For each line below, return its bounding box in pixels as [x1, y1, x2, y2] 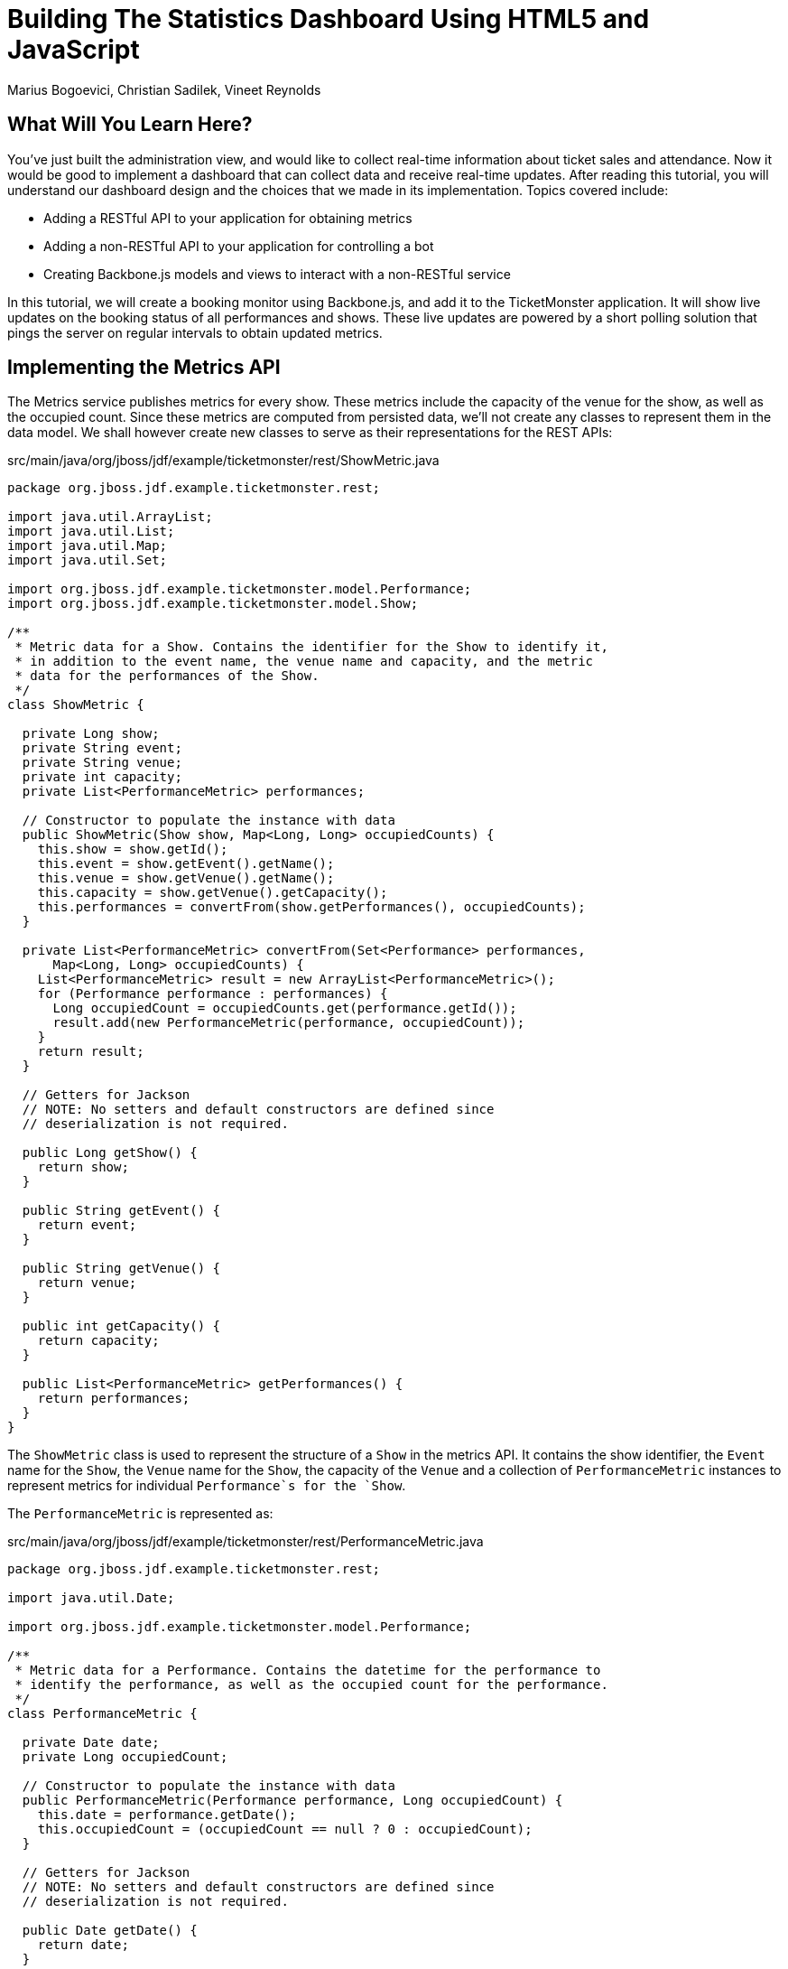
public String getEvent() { [22, 1203, 221, 1218]
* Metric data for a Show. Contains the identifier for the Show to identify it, [14, 639, 608, 655]
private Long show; [22, 726, 160, 742]
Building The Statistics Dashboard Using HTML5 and [7, 4, 650, 34]
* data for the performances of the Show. [14, 668, 320, 684]
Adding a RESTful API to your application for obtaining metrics [43, 210, 413, 226]
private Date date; [22, 1735, 160, 1750]
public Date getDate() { [22, 1923, 198, 1938]
